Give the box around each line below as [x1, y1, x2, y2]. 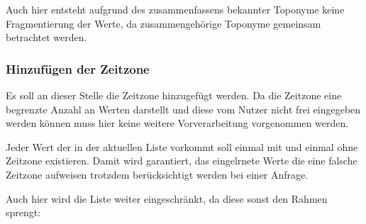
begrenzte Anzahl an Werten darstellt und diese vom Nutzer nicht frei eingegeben [6, 101, 361, 116]
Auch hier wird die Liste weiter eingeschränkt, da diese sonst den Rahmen [6, 191, 328, 206]
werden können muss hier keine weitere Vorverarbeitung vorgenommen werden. [6, 116, 349, 130]
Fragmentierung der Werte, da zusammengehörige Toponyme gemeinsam [6, 16, 321, 30]
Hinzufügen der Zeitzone [6, 60, 150, 77]
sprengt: [6, 205, 41, 220]
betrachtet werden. [6, 30, 87, 45]
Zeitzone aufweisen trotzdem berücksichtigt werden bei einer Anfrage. [6, 167, 309, 181]
